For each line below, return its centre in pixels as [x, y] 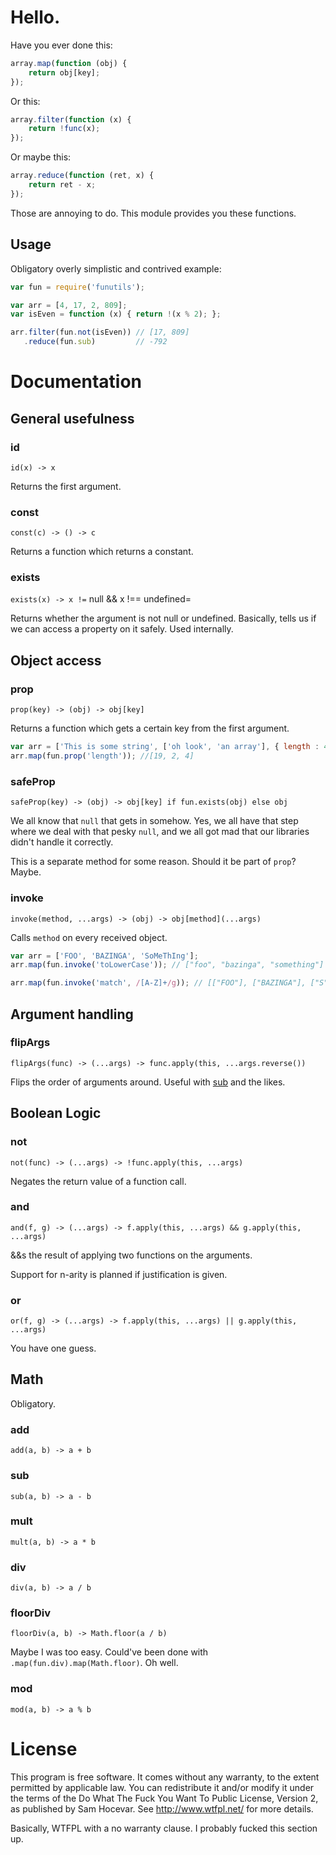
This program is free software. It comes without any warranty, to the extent [165, 1777]
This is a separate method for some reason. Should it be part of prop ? [153, 862]
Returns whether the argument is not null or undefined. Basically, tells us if [163, 618]
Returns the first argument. [66, 486]
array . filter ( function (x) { [71, 119]
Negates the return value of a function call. [98, 1181]
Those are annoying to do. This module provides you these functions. [153, 213]
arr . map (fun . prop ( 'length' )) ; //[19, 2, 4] [102, 756]
